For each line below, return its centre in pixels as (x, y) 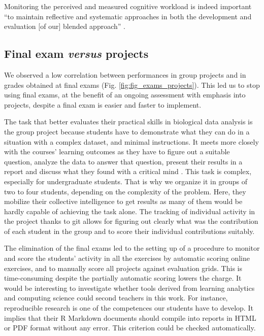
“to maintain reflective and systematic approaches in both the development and (128, 16)
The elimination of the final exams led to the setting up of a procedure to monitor (132, 248)
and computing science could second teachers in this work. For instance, (116, 298)
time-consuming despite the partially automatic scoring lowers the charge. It (123, 278)
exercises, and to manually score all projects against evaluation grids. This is (123, 268)
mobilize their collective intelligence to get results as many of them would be (123, 201)
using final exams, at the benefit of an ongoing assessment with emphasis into (125, 95)
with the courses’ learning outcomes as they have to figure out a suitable (117, 152)
